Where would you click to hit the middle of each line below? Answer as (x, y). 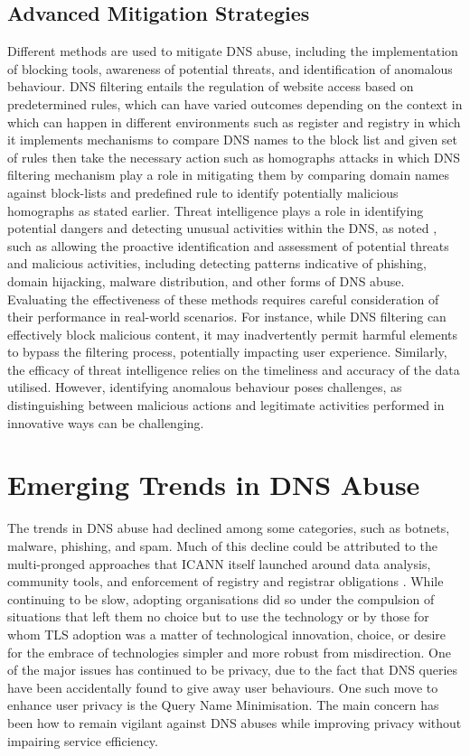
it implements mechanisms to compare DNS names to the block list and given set (233, 140)
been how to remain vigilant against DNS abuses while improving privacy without (235, 722)
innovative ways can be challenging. (106, 422)
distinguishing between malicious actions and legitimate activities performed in (226, 405)
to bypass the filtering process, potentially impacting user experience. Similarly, (227, 352)
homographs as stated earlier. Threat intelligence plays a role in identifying (216, 210)
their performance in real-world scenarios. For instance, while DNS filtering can (227, 317)
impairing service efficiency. (83, 740)
